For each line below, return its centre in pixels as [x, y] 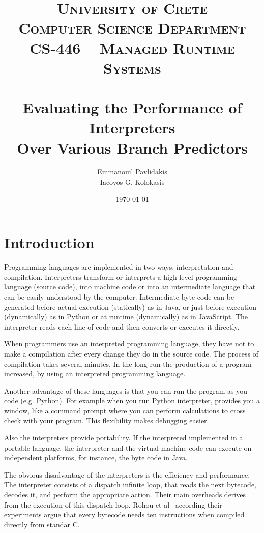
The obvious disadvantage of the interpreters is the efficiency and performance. [127, 474]
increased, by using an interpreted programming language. [95, 374]
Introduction [49, 242]
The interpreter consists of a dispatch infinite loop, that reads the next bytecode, [130, 484]
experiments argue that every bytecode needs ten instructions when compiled [124, 514]
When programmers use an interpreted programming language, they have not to [129, 344]
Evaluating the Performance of [132, 108]
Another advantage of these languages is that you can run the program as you [126, 390]
